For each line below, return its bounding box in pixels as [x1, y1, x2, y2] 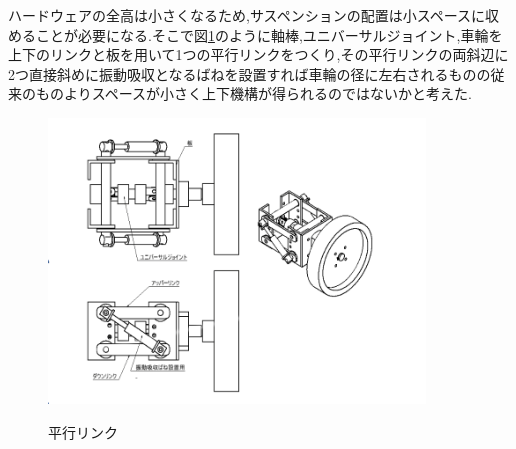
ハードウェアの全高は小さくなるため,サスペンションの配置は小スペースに [8, 5, 485, 25]
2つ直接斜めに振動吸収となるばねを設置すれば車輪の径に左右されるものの [8, 63, 491, 84]
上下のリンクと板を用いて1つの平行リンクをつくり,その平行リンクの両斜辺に [8, 44, 509, 65]
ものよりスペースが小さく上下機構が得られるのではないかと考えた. [35, 83, 472, 104]
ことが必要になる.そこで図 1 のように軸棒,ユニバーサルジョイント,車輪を [35, 24, 503, 45]
